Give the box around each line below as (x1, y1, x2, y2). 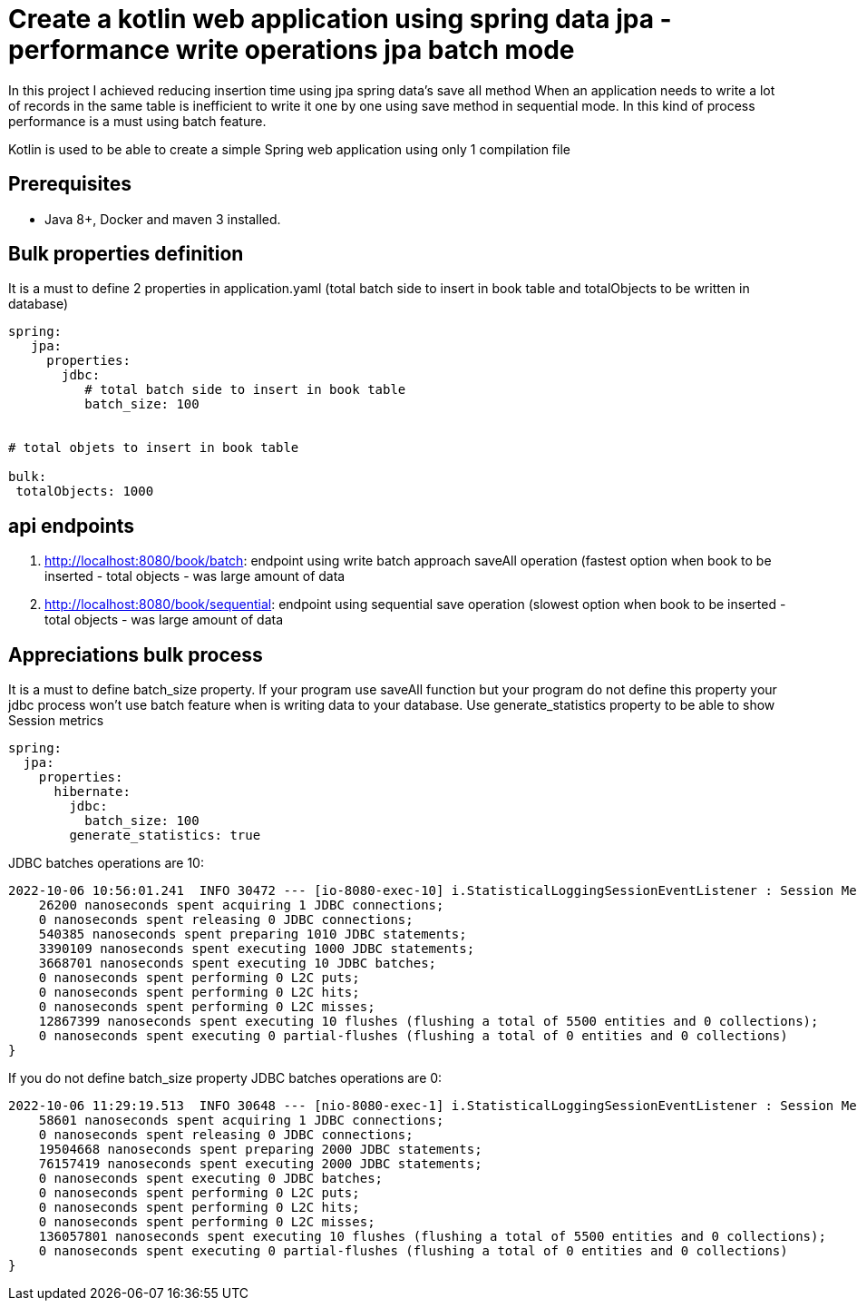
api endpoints (8, 514, 135, 537)
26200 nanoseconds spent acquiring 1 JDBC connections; (38, 898, 444, 913)
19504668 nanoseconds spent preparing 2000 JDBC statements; (38, 1142, 482, 1157)
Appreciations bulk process (8, 643, 263, 666)
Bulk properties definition (8, 242, 244, 266)
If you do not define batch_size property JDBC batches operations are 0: (8, 1070, 443, 1087)
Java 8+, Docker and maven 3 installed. (44, 211, 281, 227)
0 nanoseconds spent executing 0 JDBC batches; (38, 1171, 384, 1186)
